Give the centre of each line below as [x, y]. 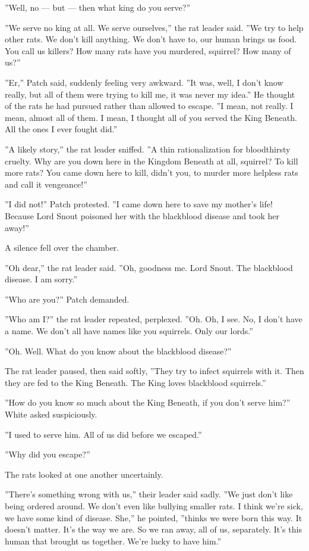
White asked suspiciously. [51, 414]
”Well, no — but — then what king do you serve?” [98, 7]
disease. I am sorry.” [41, 279]
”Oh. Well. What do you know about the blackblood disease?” [118, 351]
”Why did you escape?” [48, 454]
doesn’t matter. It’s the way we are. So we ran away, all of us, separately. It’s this [153, 529]
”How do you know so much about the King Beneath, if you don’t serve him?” [148, 402]
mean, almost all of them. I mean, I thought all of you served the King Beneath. [151, 117]
